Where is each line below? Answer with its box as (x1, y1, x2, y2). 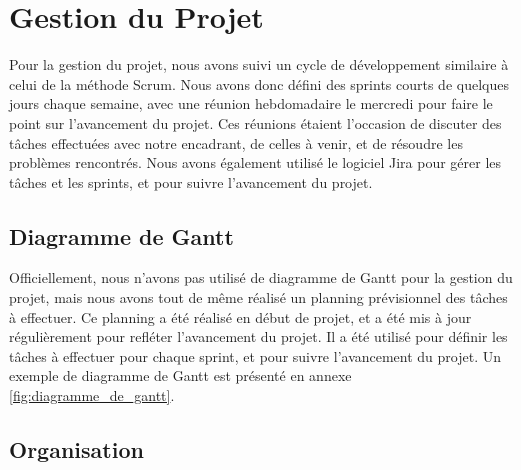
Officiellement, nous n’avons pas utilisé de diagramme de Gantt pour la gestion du (9, 267, 513, 288)
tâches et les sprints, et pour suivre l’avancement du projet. (9, 171, 373, 192)
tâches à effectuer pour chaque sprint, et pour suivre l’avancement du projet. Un (9, 345, 502, 366)
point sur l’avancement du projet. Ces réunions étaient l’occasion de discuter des (9, 112, 502, 133)
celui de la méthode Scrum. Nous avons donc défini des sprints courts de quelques (9, 73, 509, 94)
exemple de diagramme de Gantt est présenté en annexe (9, 365, 352, 386)
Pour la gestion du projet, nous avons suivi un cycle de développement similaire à (9, 54, 509, 75)
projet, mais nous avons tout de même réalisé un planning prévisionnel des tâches (9, 287, 508, 308)
